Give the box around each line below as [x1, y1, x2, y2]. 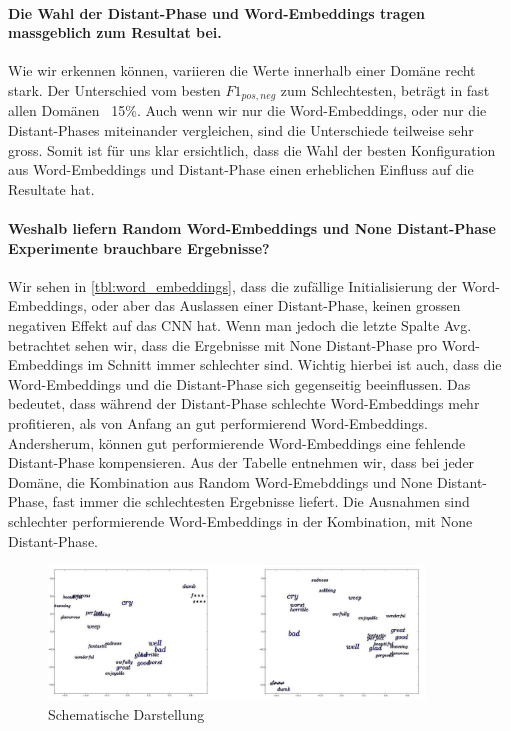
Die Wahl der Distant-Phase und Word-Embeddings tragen [8, 2, 426, 23]
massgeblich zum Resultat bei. [8, 22, 222, 43]
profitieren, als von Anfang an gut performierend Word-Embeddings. [8, 412, 428, 433]
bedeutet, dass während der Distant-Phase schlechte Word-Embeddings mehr [8, 393, 480, 414]
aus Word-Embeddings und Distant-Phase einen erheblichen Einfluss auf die [8, 159, 474, 180]
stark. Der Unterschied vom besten [8, 79, 221, 100]
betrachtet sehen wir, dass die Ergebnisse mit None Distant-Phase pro [8, 334, 438, 355]
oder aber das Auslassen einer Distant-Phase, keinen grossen [91, 295, 461, 316]
